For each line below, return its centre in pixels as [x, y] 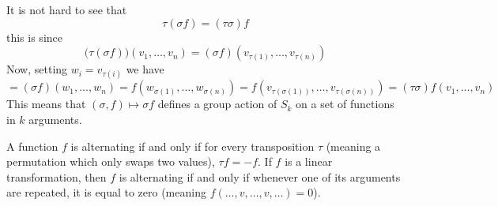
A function [32, 146]
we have [145, 69]
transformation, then [57, 176]
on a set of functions [345, 104]
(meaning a [353, 146]
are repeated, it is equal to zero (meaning [106, 192]
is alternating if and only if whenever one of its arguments [260, 176]
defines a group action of [217, 104]
